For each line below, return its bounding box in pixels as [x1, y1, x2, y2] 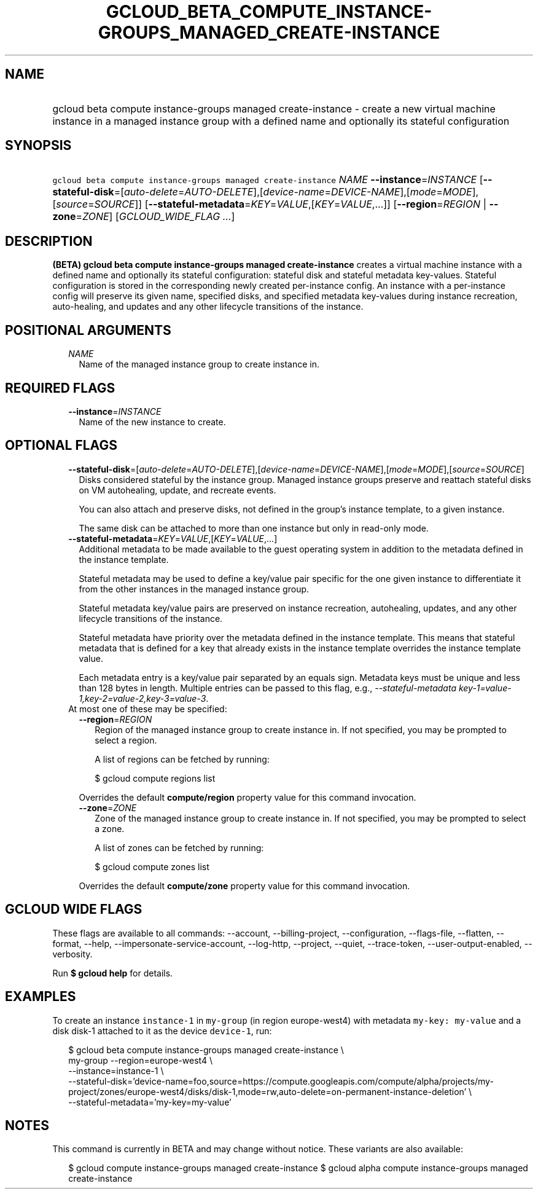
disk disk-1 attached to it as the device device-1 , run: [52, 1025, 272, 1036]
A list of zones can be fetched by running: [95, 842, 264, 853]
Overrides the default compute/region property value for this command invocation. [79, 791, 416, 803]
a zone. [95, 823, 125, 834]
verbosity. [52, 948, 93, 959]
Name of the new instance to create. [79, 416, 226, 427]
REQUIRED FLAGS [5, 380, 115, 396]
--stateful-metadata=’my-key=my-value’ [68, 1096, 232, 1107]
